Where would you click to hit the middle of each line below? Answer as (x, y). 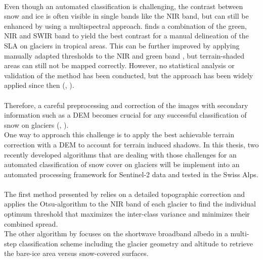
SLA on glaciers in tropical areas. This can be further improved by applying (122, 45)
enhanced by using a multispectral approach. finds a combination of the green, (125, 25)
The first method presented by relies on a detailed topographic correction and (125, 194)
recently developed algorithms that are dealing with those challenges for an (120, 154)
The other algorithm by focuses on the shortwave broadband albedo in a (116, 233)
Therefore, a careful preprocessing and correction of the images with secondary (126, 105)
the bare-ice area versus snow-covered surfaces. (76, 253)
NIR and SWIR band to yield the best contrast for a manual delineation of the (126, 36)
